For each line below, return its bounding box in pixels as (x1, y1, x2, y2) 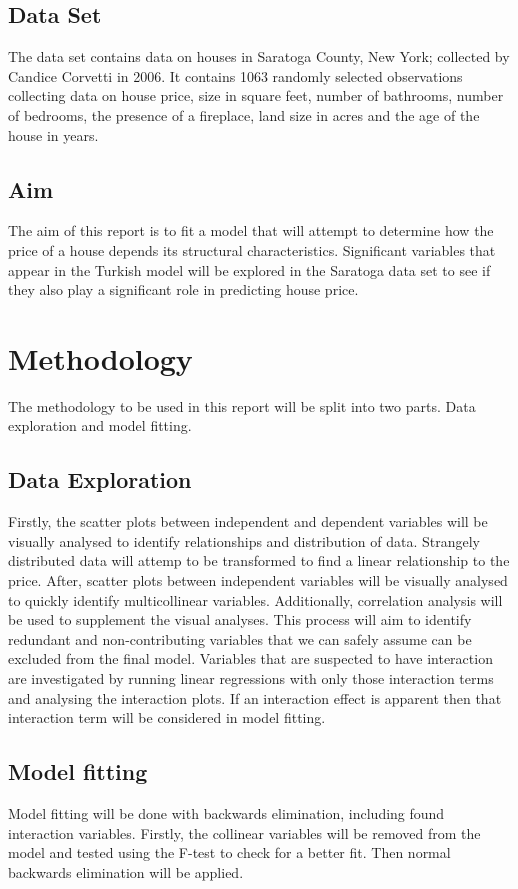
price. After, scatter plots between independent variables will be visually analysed (8, 570, 508, 591)
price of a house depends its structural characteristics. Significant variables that (8, 239, 496, 260)
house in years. (8, 124, 99, 145)
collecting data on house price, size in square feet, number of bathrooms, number (8, 85, 504, 106)
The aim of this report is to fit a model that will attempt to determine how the (8, 220, 494, 241)
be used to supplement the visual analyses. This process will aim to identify (8, 609, 472, 630)
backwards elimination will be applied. (8, 861, 244, 882)
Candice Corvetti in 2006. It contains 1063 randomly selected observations (8, 65, 463, 86)
